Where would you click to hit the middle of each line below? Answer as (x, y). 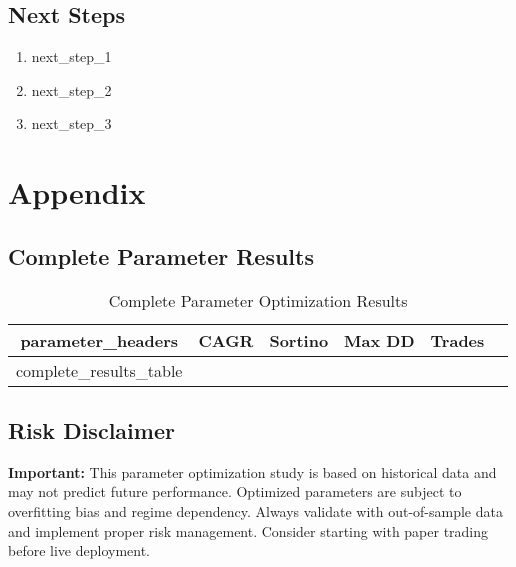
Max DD (379, 340)
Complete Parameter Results (161, 255)
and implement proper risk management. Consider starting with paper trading (248, 530)
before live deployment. (79, 550)
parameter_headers (99, 340)
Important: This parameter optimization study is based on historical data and (252, 471)
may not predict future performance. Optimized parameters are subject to (235, 491)
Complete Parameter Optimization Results (258, 300)
